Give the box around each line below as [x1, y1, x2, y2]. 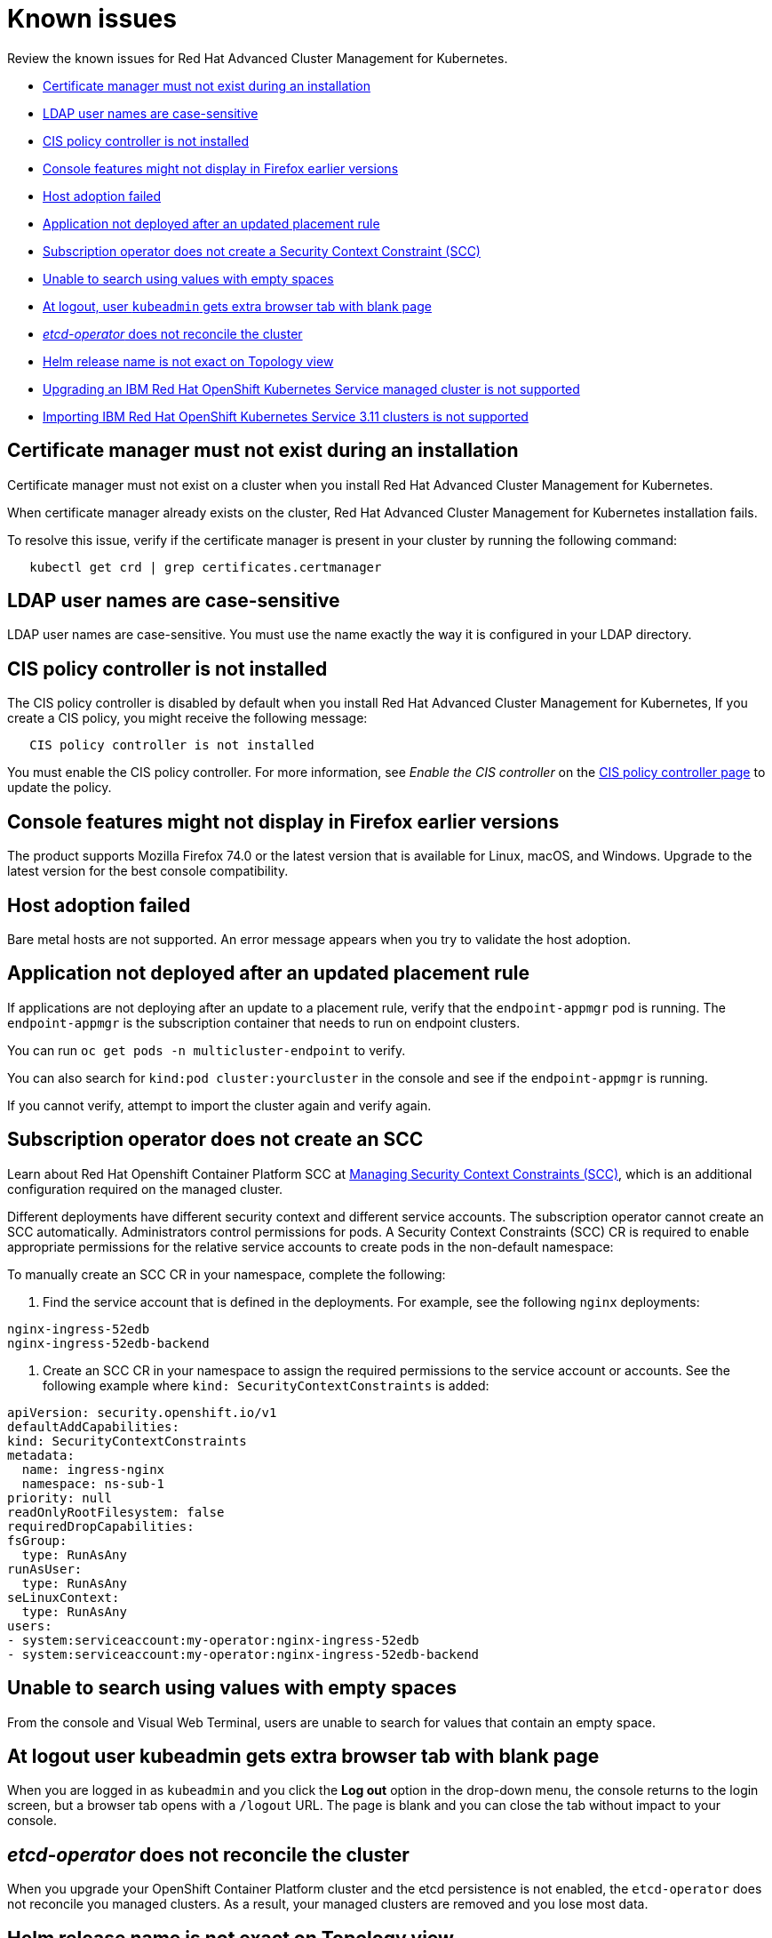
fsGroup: [7, 1533, 68, 1548]
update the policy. [7, 780, 112, 796]
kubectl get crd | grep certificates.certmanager [29, 559, 382, 574]
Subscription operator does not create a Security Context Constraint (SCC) [43, 243, 481, 259]
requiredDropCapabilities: [7, 1518, 195, 1534]
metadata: [7, 1447, 75, 1462]
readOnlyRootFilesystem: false [7, 1504, 225, 1519]
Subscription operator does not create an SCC [7, 1128, 424, 1151]
